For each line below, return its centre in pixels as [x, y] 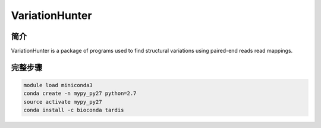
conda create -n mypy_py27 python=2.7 [80, 94]
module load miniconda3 [58, 85]
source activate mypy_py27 [63, 102]
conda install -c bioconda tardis [74, 110]
